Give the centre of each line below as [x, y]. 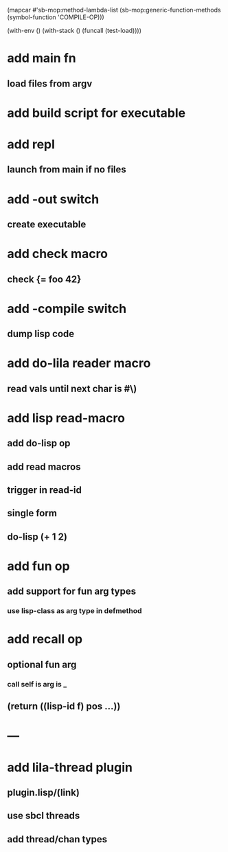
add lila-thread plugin [70, 767]
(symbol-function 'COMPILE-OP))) [56, 17]
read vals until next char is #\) [72, 388]
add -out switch [53, 199]
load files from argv [50, 83]
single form [32, 513]
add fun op [38, 566]
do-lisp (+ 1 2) [37, 537]
